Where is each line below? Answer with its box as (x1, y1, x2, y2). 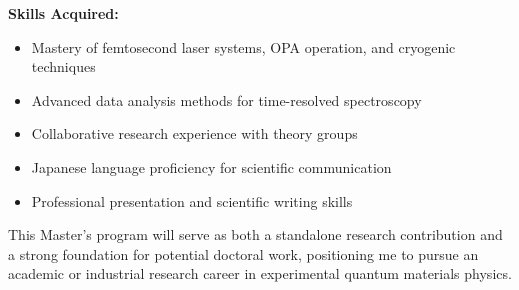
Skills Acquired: (8, 3, 119, 23)
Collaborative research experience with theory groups (31, 123, 358, 144)
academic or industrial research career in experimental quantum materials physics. (8, 263, 512, 284)
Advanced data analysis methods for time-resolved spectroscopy (31, 89, 422, 110)
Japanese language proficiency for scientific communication (31, 156, 392, 177)
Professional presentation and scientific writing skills (31, 190, 353, 211)
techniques (31, 56, 96, 77)
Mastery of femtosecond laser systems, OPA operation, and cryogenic (31, 36, 456, 57)
